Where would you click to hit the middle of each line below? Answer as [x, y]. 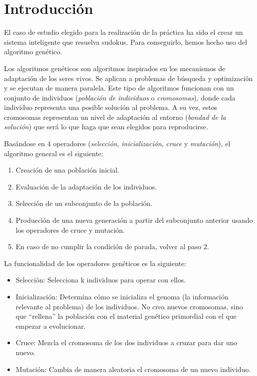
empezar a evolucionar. [51, 326]
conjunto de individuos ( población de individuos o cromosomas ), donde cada [120, 97]
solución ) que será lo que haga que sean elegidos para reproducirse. [106, 127]
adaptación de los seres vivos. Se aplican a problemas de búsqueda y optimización [128, 78]
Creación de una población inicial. [67, 170]
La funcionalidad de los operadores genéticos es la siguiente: [95, 263]
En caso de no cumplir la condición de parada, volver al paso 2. [112, 246]
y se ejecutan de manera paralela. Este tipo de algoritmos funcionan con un [119, 88]
